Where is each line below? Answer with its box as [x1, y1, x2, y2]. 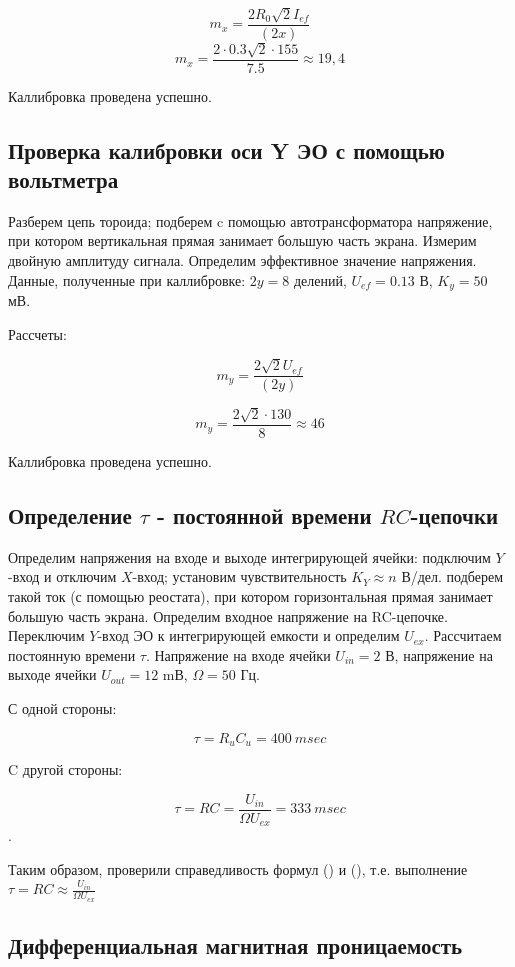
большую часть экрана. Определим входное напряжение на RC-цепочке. [8, 605, 448, 626]
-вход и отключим [8, 566, 117, 587]
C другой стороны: [8, 758, 123, 779]
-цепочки [410, 499, 499, 530]
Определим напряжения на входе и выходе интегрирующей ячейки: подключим [8, 546, 491, 567]
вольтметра [8, 164, 119, 195]
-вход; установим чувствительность [132, 566, 347, 587]
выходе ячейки [8, 664, 97, 685]
